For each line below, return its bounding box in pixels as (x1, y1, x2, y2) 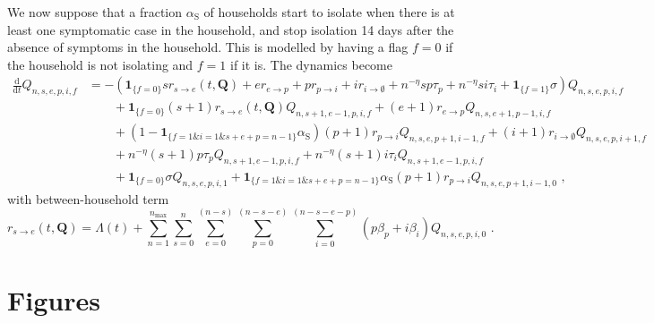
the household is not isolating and (7, 55, 194, 73)
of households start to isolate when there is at (203, 3, 455, 21)
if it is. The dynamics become (230, 55, 392, 73)
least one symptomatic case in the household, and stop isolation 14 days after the (7, 20, 454, 38)
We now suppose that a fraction (7, 3, 183, 21)
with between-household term (7, 189, 169, 208)
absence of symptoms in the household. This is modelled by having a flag (7, 38, 409, 56)
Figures (7, 282, 100, 319)
